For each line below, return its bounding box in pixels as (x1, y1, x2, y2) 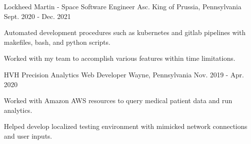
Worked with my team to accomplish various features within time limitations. (4, 53, 235, 63)
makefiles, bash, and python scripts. (4, 36, 110, 47)
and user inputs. (4, 130, 52, 141)
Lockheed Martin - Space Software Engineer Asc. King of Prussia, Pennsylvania (4, 1, 242, 11)
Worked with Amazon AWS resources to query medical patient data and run (4, 95, 233, 106)
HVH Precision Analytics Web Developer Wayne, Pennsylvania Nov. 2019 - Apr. (4, 69, 244, 79)
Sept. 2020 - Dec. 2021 (4, 11, 71, 21)
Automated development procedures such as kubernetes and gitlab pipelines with (4, 27, 246, 37)
